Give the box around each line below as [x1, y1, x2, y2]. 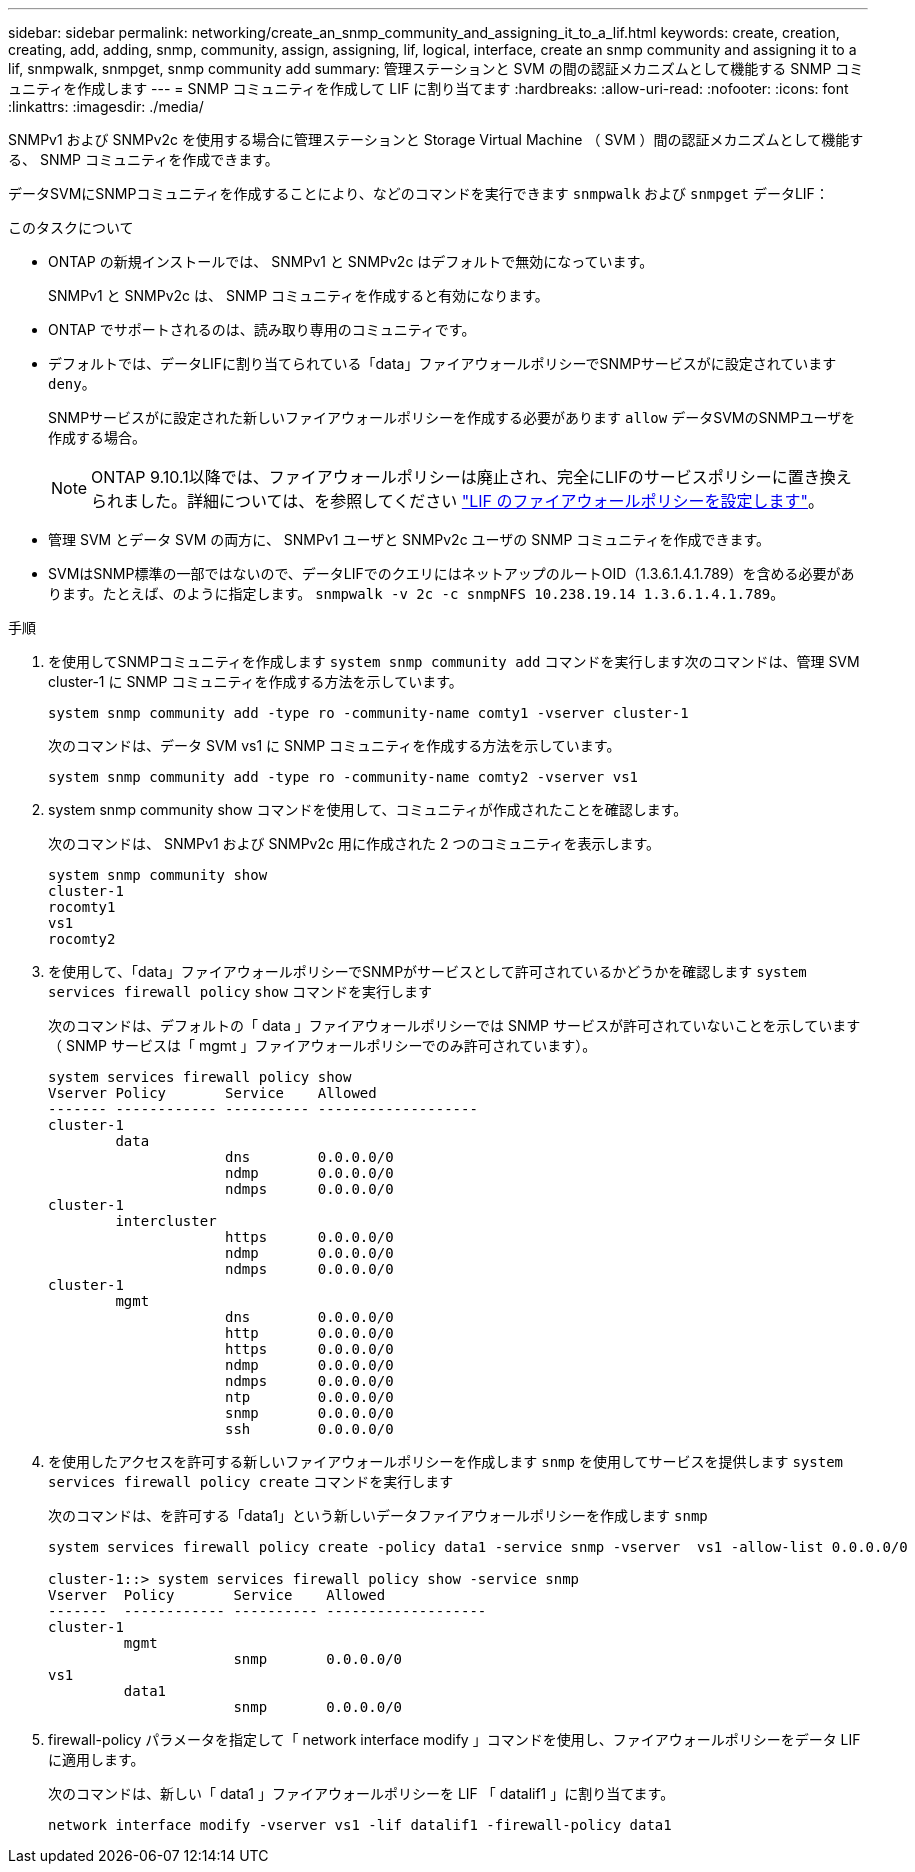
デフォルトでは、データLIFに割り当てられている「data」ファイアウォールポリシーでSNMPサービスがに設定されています [48, 355, 837, 372]
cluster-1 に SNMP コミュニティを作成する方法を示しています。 [48, 673, 463, 690]
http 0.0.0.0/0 [225, 1325, 394, 1341]
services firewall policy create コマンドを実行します [48, 1473, 454, 1490]
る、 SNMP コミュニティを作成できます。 [8, 151, 279, 168]
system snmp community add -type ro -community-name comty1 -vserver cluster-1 [48, 705, 689, 721]
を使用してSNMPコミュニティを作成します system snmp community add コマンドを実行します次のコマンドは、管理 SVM [48, 653, 860, 670]
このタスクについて [8, 219, 134, 236]
